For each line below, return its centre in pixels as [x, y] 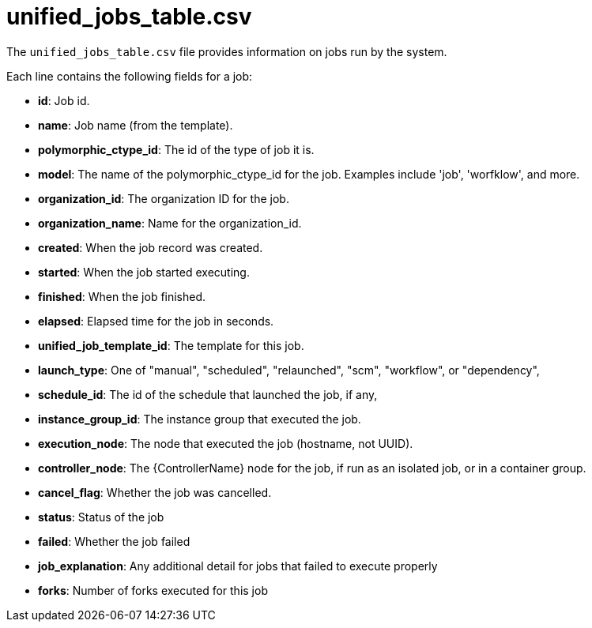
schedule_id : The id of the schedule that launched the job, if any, [208, 394]
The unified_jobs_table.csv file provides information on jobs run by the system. [227, 51]
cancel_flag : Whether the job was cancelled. [155, 492]
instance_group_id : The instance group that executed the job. [200, 419]
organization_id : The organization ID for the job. [164, 198]
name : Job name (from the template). [136, 125]
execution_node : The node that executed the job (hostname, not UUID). [226, 443]
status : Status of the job [101, 517]
